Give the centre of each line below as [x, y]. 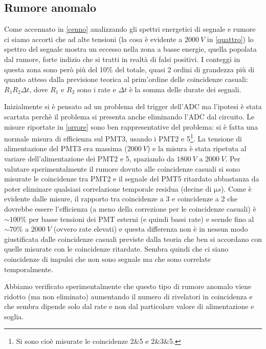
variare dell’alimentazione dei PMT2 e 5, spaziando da [89, 158]
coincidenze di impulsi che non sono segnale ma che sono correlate [107, 259]
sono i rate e [97, 89]
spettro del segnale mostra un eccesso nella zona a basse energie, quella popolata [130, 49]
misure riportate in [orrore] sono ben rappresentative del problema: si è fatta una [131, 126]
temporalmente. [29, 269]
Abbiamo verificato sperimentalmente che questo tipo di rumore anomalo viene [128, 286]
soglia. [14, 316]
